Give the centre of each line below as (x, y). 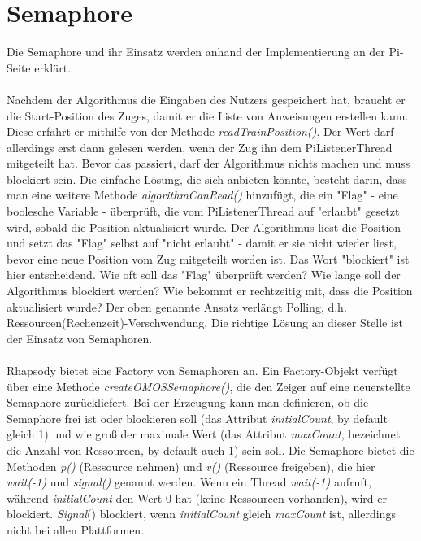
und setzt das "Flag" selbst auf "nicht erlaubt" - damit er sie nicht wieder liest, (202, 243)
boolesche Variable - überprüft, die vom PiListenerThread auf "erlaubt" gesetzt (203, 211)
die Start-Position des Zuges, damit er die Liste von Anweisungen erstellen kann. (208, 115)
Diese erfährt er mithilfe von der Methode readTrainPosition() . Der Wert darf (200, 131)
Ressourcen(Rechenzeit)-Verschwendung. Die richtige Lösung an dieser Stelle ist (205, 323)
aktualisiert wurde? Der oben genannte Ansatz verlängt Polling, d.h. (177, 306)
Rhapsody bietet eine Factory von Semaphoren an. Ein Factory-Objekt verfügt (202, 370)
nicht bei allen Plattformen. (76, 529)
